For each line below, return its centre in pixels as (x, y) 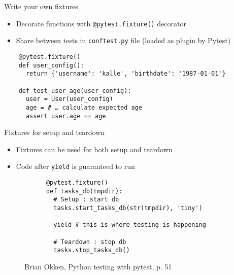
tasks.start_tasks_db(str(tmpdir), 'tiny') (128, 208)
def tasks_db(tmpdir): (84, 191)
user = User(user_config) (69, 99)
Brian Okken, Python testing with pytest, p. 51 (98, 266)
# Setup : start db (86, 200)
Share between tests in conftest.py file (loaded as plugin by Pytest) (123, 40)
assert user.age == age (66, 116)
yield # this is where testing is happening (130, 225)
